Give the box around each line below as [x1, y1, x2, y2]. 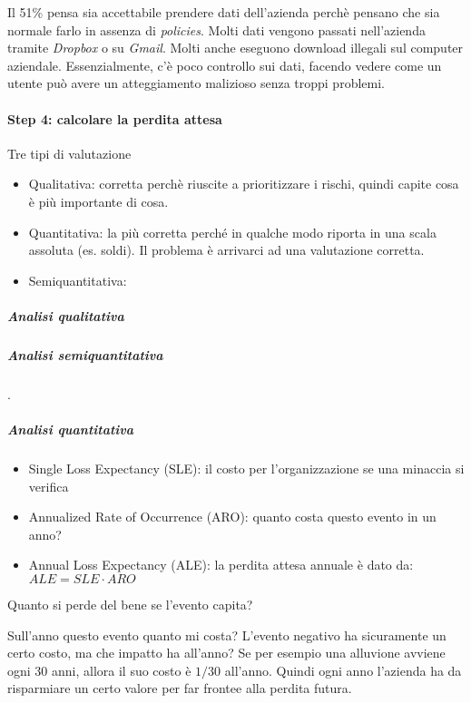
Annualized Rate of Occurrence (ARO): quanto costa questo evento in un [28, 507, 437, 526]
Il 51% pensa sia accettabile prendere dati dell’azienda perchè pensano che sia [7, 3, 440, 21]
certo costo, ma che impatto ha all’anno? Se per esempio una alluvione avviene [7, 643, 446, 662]
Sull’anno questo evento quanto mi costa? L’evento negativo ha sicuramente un [7, 625, 446, 644]
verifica [28, 476, 69, 495]
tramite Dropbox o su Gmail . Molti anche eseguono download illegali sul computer [7, 38, 464, 57]
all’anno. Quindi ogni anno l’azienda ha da [224, 660, 462, 679]
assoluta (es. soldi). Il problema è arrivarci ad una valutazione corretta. [28, 240, 425, 259]
